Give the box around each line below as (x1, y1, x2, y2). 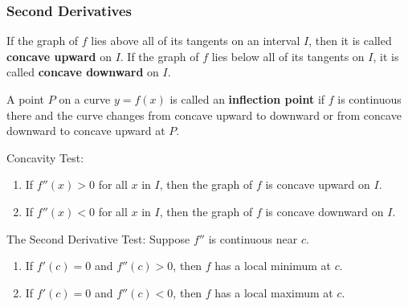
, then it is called (308, 32, 392, 49)
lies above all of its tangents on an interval (91, 32, 300, 49)
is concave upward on (265, 176, 370, 193)
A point (6, 91, 45, 107)
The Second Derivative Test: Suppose (6, 230, 190, 247)
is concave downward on (265, 203, 384, 219)
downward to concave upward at (6, 122, 165, 139)
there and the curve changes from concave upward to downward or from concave (6, 106, 402, 123)
